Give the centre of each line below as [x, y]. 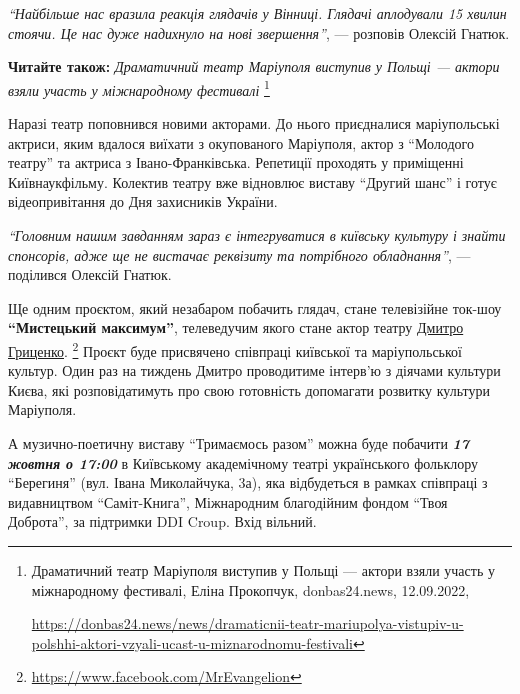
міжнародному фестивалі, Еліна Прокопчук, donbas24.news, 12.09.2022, [250, 589]
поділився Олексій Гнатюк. [90, 274]
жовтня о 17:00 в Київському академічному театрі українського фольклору [243, 462]
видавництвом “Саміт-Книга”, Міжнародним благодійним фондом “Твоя [228, 501]
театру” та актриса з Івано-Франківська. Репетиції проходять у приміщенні [236, 162]
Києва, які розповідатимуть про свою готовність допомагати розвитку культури [249, 389]
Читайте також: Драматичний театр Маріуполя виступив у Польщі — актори [254, 66]
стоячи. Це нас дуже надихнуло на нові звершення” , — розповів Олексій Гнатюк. [259, 32]
